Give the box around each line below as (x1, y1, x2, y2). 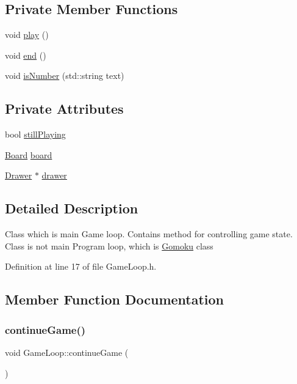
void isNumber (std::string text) (5, 69, 124, 82)
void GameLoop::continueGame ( (5, 345, 129, 358)
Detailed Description (5, 199, 138, 218)
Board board (5, 148, 52, 161)
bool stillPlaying (5, 128, 66, 141)
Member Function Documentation (5, 290, 224, 309)
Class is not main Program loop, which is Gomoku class (5, 239, 213, 252)
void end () (5, 48, 46, 61)
